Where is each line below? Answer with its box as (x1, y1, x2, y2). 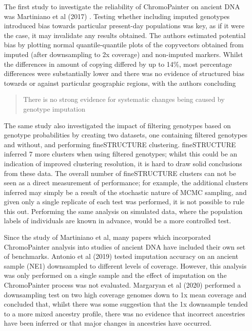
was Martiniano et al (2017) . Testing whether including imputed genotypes (4, 11, 230, 21)
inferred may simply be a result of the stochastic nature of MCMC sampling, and (4, 187, 247, 197)
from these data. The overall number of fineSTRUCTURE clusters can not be (4, 168, 236, 178)
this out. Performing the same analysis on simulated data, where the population (4, 206, 243, 216)
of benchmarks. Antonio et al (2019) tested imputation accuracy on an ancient (4, 251, 238, 261)
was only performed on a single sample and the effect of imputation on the (4, 270, 227, 280)
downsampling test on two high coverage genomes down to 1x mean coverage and (4, 289, 247, 299)
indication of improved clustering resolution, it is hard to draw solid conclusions (4, 158, 242, 168)
